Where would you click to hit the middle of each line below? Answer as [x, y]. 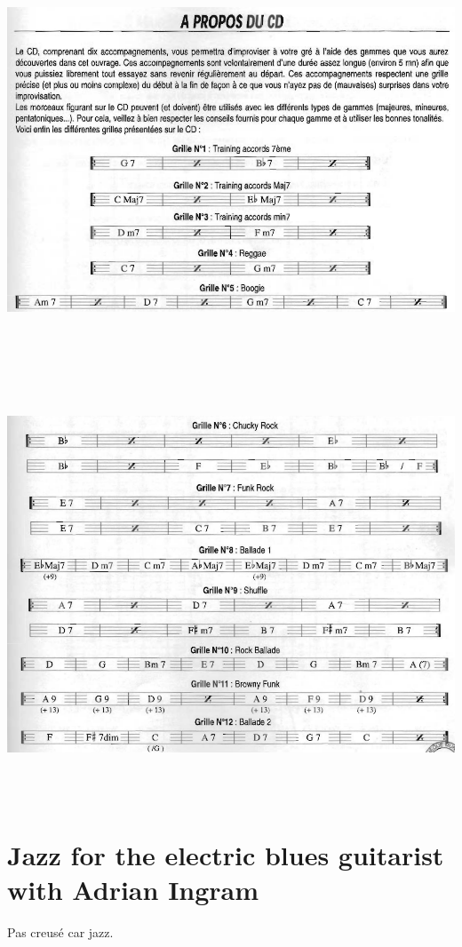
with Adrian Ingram [133, 889]
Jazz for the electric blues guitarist [226, 854]
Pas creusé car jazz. [60, 931]
